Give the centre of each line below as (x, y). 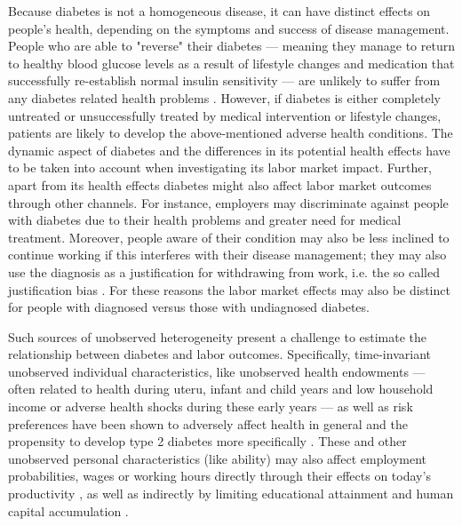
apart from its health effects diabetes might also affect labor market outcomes (220, 184)
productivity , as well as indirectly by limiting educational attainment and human (231, 494)
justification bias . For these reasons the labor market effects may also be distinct (229, 289)
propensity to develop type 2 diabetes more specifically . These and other (207, 441)
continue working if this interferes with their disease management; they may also (227, 255)
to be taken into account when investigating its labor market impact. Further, (220, 167)
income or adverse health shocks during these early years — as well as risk (211, 406)
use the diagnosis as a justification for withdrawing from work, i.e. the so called (224, 271)
